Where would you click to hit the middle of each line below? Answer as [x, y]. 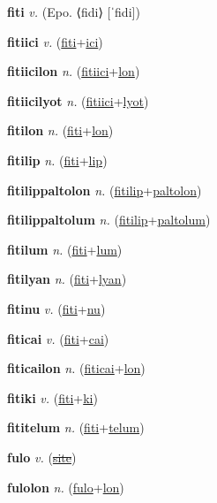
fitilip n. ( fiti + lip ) [57, 160]
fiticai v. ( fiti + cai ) [58, 338]
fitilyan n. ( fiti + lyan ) [67, 279]
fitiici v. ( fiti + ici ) [55, 41]
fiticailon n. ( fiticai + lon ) [76, 368]
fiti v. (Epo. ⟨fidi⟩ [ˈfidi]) [74, 11]
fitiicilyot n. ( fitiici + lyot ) [78, 100]
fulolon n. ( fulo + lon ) [66, 487]
